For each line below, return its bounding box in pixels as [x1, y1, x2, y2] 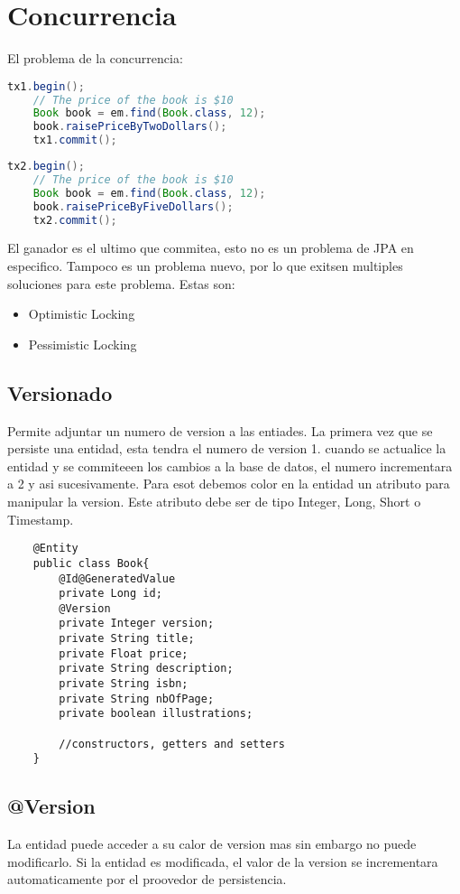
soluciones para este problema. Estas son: [7, 274, 235, 293]
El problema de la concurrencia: [7, 49, 183, 68]
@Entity [32, 542, 78, 555]
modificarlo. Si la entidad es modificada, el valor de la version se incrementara [7, 852, 438, 871]
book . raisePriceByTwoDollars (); [32, 120, 227, 134]
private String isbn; [59, 677, 189, 691]
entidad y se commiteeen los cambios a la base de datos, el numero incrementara [7, 456, 453, 475]
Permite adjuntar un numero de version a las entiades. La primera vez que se [7, 421, 433, 440]
